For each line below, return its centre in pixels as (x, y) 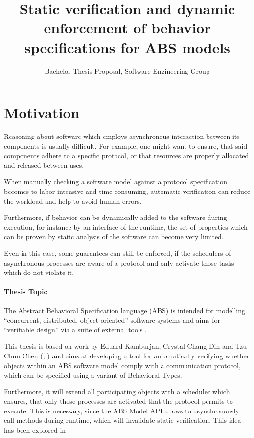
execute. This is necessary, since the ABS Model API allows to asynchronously (122, 410)
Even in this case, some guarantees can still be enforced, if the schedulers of (117, 253)
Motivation (42, 113)
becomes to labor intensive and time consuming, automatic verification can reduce (127, 191)
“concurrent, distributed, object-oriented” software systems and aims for (112, 320)
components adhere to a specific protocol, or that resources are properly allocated (127, 155)
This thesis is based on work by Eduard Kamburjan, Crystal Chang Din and (119, 346)
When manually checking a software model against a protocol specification (116, 181)
